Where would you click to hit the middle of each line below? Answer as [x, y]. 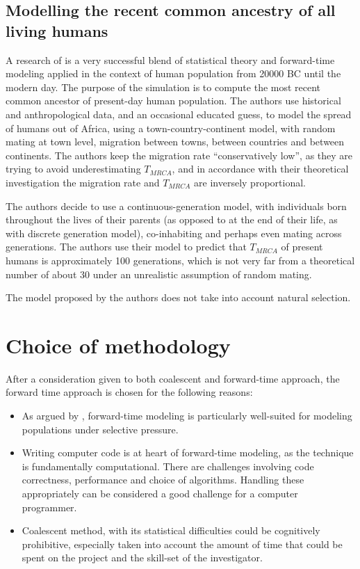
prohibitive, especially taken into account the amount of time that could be [182, 544]
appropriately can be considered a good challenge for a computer [160, 493]
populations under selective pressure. [100, 429]
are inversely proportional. [250, 182]
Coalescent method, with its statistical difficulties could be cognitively [171, 530]
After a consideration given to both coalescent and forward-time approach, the [173, 378]
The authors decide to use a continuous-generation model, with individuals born [176, 206]
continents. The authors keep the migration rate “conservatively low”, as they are [179, 155]
